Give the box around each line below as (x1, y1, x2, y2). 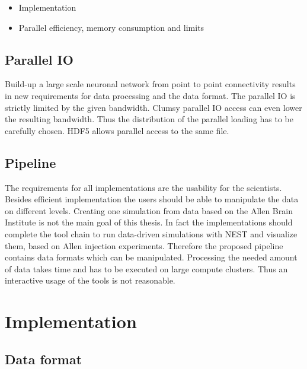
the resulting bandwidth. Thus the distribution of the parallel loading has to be (5, 113, 294, 125)
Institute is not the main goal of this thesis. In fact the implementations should (5, 216, 293, 228)
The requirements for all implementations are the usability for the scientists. (5, 181, 282, 193)
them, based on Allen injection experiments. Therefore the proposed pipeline (5, 239, 283, 252)
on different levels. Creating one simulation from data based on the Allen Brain (5, 204, 293, 217)
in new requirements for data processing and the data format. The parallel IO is (5, 89, 296, 101)
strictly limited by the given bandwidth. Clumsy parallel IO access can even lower (5, 101, 302, 113)
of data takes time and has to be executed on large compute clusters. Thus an (5, 262, 288, 275)
